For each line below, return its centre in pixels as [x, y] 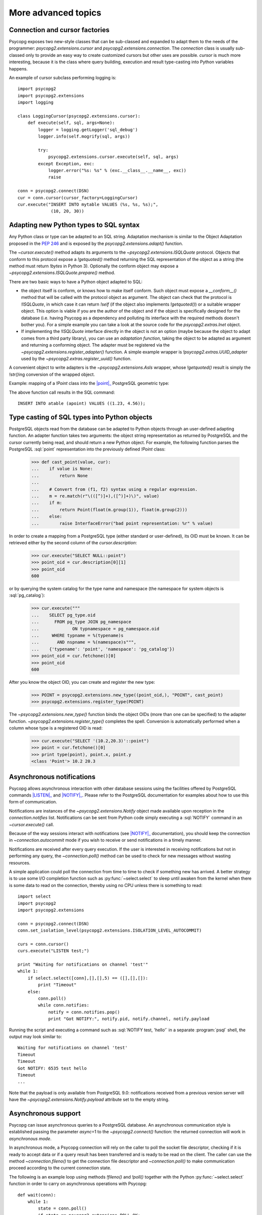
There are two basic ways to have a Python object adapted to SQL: [76, 281]
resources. [20, 863]
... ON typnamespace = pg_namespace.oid [95, 629]
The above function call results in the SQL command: [62, 392]
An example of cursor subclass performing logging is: [63, 78]
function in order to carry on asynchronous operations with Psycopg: [78, 1184]
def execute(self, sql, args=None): [71, 123]
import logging [36, 103]
